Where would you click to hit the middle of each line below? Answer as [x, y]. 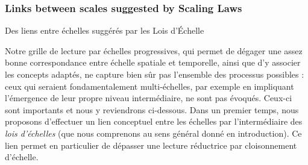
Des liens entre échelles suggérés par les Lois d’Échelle [105, 30]
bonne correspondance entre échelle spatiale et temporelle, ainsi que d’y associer [153, 62]
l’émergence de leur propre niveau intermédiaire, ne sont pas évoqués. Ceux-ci [149, 98]
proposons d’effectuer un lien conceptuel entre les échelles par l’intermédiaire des [154, 121]
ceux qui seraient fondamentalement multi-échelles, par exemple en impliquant [149, 86]
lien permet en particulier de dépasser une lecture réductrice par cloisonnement [151, 145]
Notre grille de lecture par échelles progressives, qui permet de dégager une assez [154, 50]
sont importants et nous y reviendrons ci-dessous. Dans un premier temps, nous [152, 109]
